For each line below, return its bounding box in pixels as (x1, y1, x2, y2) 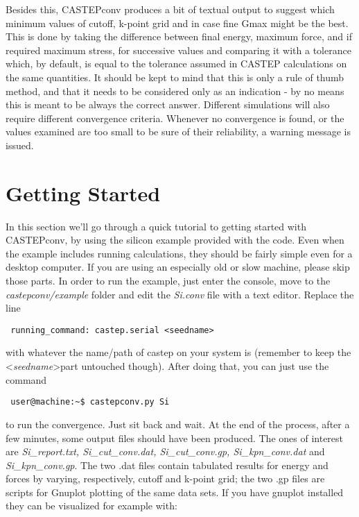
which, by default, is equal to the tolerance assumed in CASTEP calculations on (6, 56, 347, 71)
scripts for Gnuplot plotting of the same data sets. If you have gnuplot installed (6, 484, 344, 499)
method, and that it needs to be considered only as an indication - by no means (6, 83, 344, 98)
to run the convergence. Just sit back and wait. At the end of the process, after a (6, 416, 350, 431)
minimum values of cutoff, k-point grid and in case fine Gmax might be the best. (6, 15, 349, 30)
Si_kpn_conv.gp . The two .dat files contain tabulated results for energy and (6, 457, 329, 472)
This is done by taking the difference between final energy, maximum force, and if (6, 29, 352, 44)
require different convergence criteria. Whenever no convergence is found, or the (6, 110, 344, 125)
